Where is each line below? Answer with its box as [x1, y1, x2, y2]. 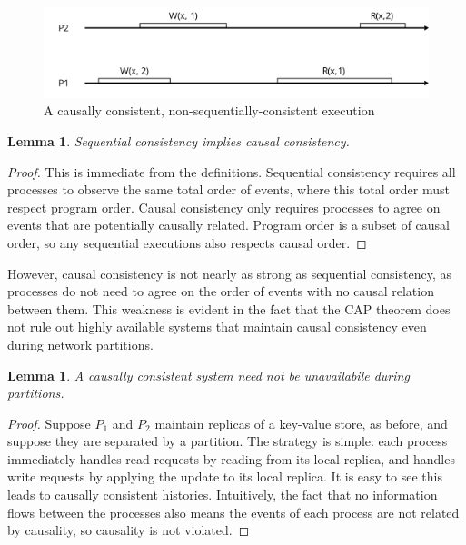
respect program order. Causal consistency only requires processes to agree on [7, 197, 441, 216]
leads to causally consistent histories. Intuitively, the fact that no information [7, 485, 438, 504]
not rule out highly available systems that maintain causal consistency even [7, 317, 427, 336]
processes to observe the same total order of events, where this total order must [7, 180, 450, 199]
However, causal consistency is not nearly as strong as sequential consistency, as [7, 263, 451, 282]
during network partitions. [7, 334, 154, 353]
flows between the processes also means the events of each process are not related [7, 502, 460, 521]
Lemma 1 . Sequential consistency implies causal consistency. [7, 131, 350, 150]
